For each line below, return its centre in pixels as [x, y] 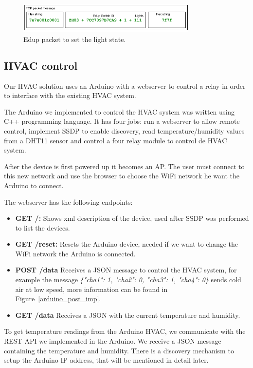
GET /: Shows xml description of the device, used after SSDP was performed [132, 218]
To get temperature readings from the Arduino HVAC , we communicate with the [125, 331]
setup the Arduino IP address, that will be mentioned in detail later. [106, 360]
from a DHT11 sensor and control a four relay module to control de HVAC [116, 140]
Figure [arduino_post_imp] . [58, 299]
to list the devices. [43, 227]
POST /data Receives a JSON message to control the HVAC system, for [126, 270]
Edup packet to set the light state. [75, 39]
